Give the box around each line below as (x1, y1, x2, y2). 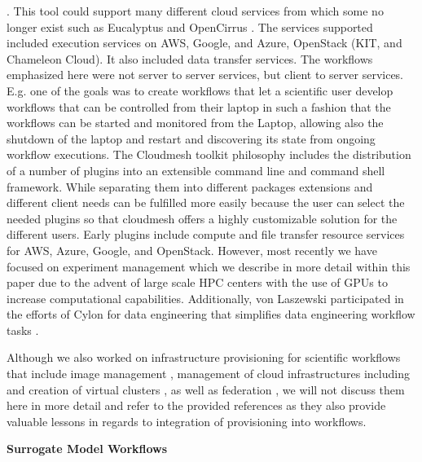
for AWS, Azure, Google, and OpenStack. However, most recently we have (7, 241, 377, 258)
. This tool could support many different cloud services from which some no (7, 2, 384, 19)
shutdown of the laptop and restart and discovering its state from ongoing (7, 130, 376, 147)
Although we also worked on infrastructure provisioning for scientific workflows (7, 349, 401, 366)
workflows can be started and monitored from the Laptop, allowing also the (7, 114, 384, 131)
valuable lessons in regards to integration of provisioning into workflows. (7, 412, 367, 429)
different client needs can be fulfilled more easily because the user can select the (7, 194, 405, 211)
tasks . (7, 321, 39, 338)
